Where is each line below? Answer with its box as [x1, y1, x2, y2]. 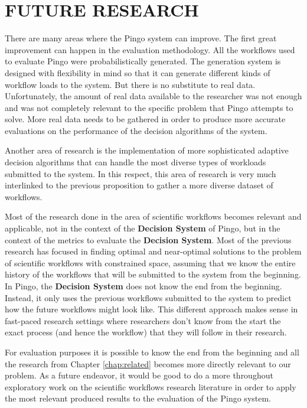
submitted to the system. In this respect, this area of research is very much [5, 167, 276, 179]
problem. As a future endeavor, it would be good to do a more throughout [5, 369, 273, 381]
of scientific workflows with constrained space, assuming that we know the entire [5, 256, 296, 269]
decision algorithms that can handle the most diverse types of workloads [5, 156, 266, 168]
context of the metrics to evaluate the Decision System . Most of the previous [5, 233, 292, 246]
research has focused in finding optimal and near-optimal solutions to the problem [5, 245, 302, 257]
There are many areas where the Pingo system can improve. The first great [5, 32, 277, 44]
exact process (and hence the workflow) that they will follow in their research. [5, 326, 287, 338]
